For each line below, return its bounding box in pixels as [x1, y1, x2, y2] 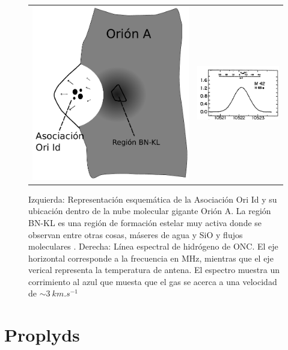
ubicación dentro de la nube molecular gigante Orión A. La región [28, 204, 271, 217]
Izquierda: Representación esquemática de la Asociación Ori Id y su [28, 192, 277, 205]
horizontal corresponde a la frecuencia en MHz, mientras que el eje [28, 251, 274, 264]
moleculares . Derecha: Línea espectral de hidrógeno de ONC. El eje [28, 240, 278, 253]
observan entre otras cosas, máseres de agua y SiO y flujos [28, 228, 243, 241]
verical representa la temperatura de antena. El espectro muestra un [28, 263, 280, 276]
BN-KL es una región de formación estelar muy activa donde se [28, 216, 262, 229]
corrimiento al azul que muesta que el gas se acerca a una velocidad [28, 275, 277, 287]
